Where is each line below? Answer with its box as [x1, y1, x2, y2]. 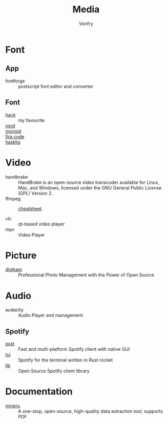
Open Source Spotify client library [18, 368, 90, 374]
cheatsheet [18, 205, 42, 211]
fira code [5, 133, 25, 139]
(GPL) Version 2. [18, 190, 53, 196]
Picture [5, 249, 37, 261]
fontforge [5, 78, 25, 84]
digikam [5, 266, 22, 272]
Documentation [5, 386, 73, 397]
